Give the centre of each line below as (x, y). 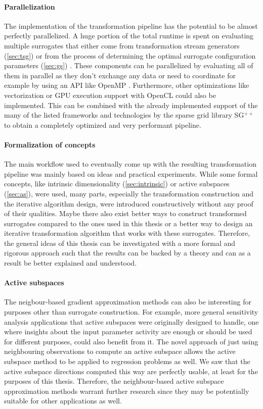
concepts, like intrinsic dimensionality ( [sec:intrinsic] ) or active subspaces (117, 184)
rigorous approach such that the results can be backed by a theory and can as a (127, 253)
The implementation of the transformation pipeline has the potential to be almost (131, 25)
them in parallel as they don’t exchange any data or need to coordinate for (120, 75)
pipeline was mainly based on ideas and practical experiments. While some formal (131, 173)
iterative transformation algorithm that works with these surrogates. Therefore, (127, 233)
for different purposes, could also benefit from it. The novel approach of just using (131, 341)
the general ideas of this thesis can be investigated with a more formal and (120, 243)
